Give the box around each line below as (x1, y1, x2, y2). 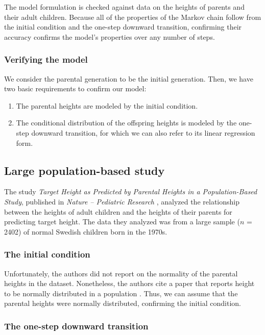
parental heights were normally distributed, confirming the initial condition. (4, 298, 241, 308)
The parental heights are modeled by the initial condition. (16, 100, 198, 111)
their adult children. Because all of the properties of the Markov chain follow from (4, 11, 261, 22)
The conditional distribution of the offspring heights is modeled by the (16, 117, 237, 128)
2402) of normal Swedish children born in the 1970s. (4, 226, 167, 237)
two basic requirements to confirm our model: (4, 83, 147, 94)
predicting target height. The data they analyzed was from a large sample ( (4, 216, 240, 227)
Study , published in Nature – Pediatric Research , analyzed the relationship (4, 196, 239, 207)
